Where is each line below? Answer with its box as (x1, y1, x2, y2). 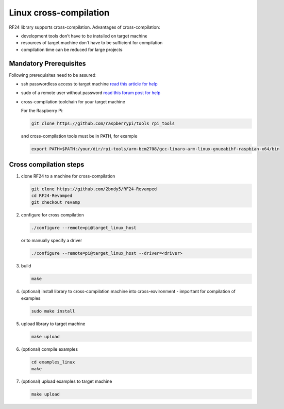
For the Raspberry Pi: (21, 108, 64, 114)
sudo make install (31, 308, 75, 314)
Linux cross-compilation (9, 7, 110, 18)
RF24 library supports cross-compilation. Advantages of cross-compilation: (9, 24, 160, 30)
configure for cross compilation (21, 212, 84, 218)
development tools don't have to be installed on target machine (21, 33, 148, 39)
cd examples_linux (31, 359, 75, 365)
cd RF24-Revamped (31, 193, 73, 198)
